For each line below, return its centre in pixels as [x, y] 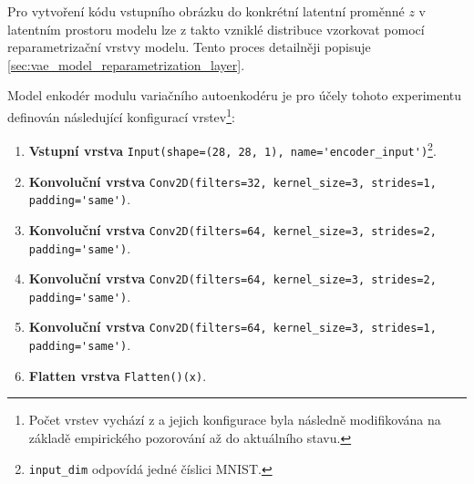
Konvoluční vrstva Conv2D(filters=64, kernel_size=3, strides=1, [232, 327]
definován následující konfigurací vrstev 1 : [121, 115]
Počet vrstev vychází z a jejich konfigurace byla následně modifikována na [235, 420]
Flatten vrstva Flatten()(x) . [118, 375]
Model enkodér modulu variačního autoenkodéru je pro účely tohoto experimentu [235, 95]
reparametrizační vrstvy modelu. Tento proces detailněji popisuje [189, 47]
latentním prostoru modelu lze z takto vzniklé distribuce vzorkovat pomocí [216, 29]
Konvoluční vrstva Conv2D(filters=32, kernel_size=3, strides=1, [232, 181]
